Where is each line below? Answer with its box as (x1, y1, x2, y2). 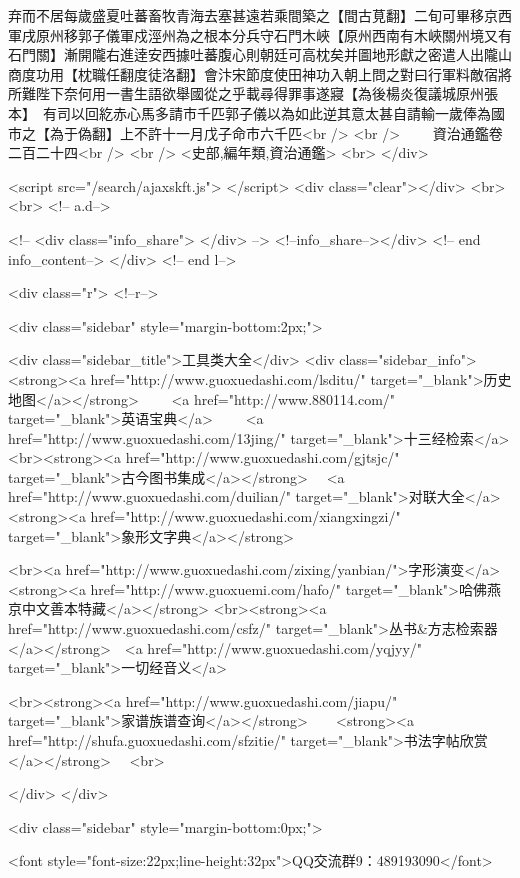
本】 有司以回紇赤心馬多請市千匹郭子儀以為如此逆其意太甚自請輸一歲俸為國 (8, 102, 505, 123)
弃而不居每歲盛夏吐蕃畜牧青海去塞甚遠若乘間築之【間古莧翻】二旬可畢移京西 (8, 5, 512, 25)
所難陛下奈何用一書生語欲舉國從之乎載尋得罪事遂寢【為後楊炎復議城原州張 (8, 83, 498, 104)
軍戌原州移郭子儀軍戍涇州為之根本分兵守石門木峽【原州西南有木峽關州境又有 (8, 24, 512, 45)
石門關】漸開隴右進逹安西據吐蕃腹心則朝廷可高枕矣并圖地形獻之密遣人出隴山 (8, 44, 512, 65)
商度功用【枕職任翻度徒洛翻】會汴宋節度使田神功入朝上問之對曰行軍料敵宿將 (8, 63, 512, 84)
